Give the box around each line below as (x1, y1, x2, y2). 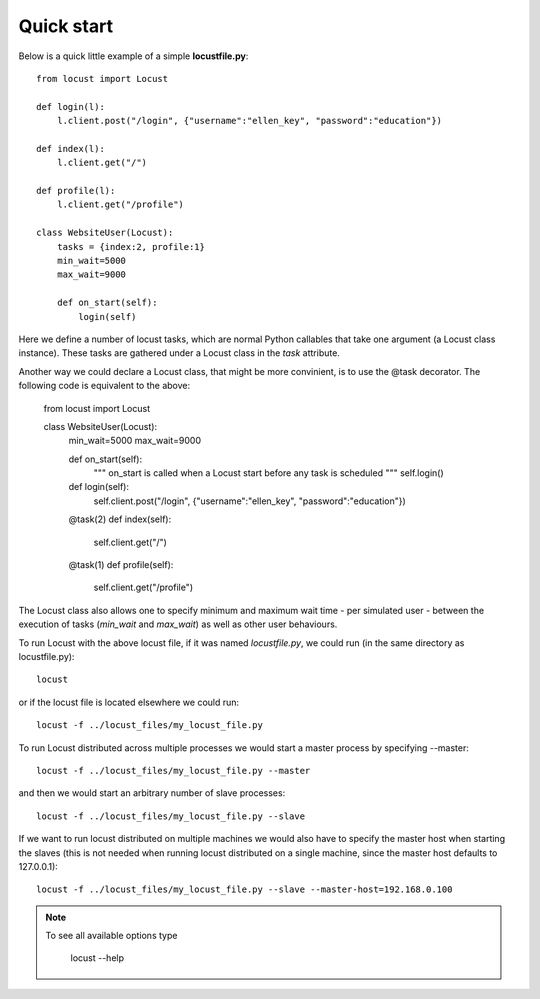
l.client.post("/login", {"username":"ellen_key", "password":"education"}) (56, 115, 443, 127)
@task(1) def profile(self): (68, 559, 174, 571)
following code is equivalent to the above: (18, 380, 190, 392)
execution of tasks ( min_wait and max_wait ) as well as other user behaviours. (18, 618, 338, 630)
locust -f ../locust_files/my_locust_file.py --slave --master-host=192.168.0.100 (36, 884, 453, 895)
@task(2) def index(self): (68, 513, 172, 525)
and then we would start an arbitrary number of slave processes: (18, 787, 286, 799)
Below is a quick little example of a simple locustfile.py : (18, 50, 249, 62)
